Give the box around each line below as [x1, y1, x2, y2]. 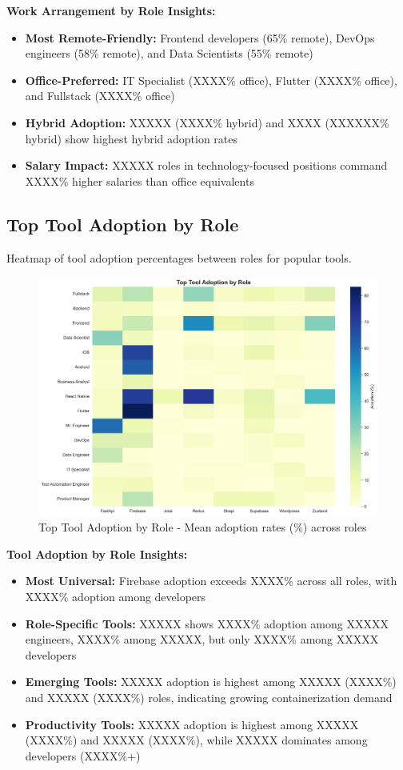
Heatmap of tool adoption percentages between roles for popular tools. [6, 249, 352, 266]
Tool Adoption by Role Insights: [6, 545, 188, 562]
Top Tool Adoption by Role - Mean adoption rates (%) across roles [38, 519, 367, 535]
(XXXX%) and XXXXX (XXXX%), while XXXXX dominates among [25, 732, 368, 748]
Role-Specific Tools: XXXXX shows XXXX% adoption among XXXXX [25, 615, 389, 632]
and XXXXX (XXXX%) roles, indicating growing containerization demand [25, 689, 393, 706]
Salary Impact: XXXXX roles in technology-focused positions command [25, 157, 388, 174]
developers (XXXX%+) [25, 747, 141, 764]
